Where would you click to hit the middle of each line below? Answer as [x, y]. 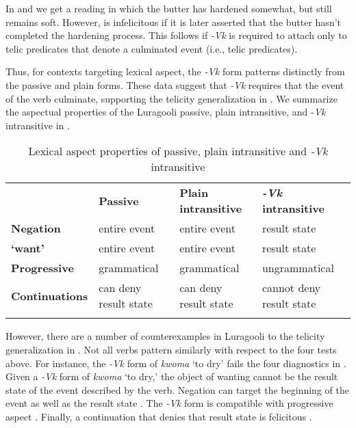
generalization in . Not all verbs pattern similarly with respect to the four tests [171, 349]
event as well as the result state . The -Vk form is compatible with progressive [169, 403]
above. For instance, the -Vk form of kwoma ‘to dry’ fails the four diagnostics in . [176, 363]
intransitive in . [38, 125]
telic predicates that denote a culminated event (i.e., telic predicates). [152, 48]
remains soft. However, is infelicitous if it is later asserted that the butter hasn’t [174, 22]
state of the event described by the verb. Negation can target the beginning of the [177, 389]
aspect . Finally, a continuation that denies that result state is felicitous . [159, 416]
